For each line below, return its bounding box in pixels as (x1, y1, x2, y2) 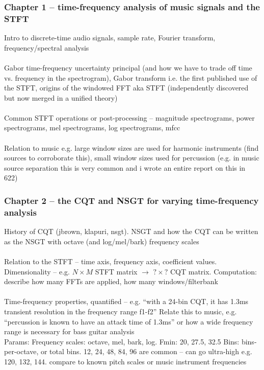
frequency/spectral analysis (4, 42, 89, 53)
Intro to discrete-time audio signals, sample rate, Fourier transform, (4, 32, 216, 43)
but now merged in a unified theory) (4, 92, 118, 103)
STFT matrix (95, 266, 138, 276)
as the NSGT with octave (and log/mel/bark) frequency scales (4, 236, 199, 246)
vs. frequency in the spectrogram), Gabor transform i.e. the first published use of (4, 72, 257, 83)
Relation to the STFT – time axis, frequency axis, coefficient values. (4, 256, 217, 266)
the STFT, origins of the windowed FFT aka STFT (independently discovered (4, 82, 249, 93)
